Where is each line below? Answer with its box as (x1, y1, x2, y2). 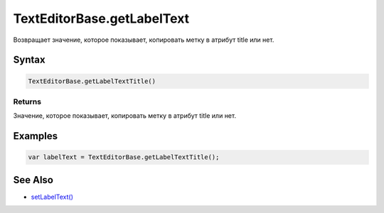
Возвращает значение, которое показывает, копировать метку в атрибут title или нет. (13, 35, 274, 44)
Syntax (13, 54, 46, 66)
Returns (13, 97, 42, 106)
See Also (13, 174, 53, 186)
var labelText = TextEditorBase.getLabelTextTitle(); (28, 153, 220, 161)
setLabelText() (31, 192, 74, 201)
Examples (13, 130, 58, 142)
